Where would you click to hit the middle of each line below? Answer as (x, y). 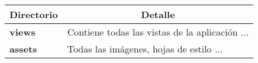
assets (23, 49)
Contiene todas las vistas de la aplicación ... (158, 32)
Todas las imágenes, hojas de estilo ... (145, 49)
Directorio (34, 14)
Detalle (158, 14)
